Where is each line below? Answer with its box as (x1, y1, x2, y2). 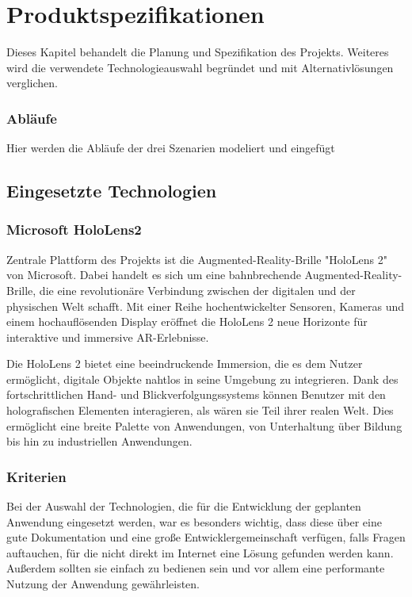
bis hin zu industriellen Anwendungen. (6, 433, 193, 450)
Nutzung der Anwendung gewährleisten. (6, 576, 200, 592)
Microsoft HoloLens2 (6, 220, 142, 239)
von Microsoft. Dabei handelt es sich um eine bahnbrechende (6, 266, 301, 283)
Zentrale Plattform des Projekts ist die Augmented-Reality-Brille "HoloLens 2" (6, 251, 387, 267)
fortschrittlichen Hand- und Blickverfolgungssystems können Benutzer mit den (6, 386, 386, 403)
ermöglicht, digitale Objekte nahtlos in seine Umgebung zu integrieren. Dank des (6, 370, 399, 387)
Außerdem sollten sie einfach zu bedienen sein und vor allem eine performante (6, 560, 385, 576)
